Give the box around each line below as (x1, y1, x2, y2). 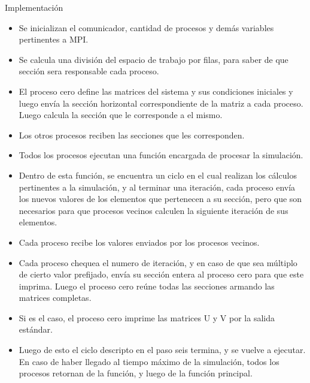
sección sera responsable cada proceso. (19, 65, 159, 77)
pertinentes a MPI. (19, 33, 89, 46)
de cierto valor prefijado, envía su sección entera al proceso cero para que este (19, 268, 304, 281)
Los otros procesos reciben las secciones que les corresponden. (19, 128, 245, 141)
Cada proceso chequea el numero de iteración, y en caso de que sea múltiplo (19, 256, 297, 269)
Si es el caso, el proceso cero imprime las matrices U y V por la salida (19, 311, 275, 324)
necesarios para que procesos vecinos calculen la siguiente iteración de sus (19, 204, 288, 216)
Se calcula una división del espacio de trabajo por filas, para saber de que (19, 53, 288, 65)
